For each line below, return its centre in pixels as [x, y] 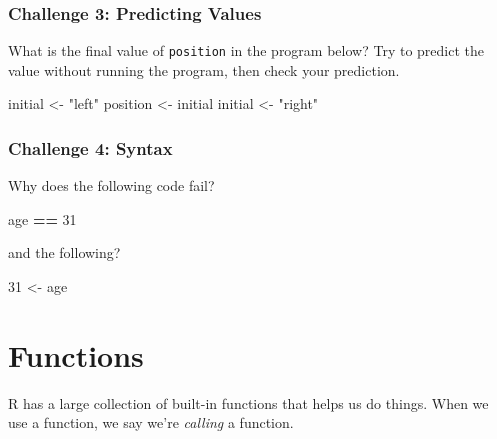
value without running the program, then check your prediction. [204, 69]
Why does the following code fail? [111, 185]
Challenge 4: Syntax [90, 147]
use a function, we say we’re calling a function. [151, 422]
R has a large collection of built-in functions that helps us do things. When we [248, 402]
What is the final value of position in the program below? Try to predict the [246, 50]
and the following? [64, 252]
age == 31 [42, 218]
